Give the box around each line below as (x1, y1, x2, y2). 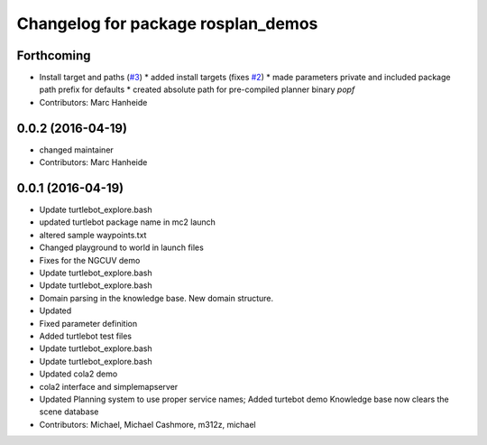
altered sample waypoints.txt (39, 229, 147, 240)
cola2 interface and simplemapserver (39, 381, 179, 392)
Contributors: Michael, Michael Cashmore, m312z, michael (39, 419, 256, 430)
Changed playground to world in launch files (39, 242, 205, 253)
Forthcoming (16, 48, 91, 63)
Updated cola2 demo (39, 368, 118, 379)
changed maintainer (39, 144, 115, 155)
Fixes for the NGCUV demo (39, 255, 141, 265)
